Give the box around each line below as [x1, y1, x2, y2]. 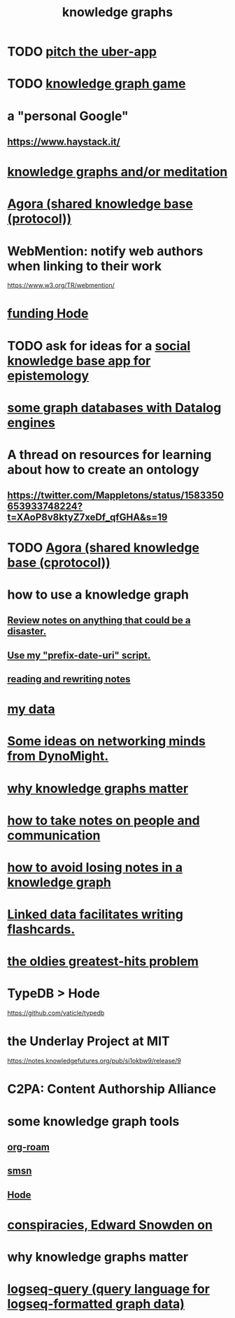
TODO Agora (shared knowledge [7, 540, 200, 555]
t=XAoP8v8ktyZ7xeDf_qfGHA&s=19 [7, 512, 168, 524]
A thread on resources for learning [7, 447, 212, 463]
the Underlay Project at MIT [7, 1033, 170, 1049]
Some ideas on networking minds [7, 733, 206, 750]
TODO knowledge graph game [7, 76, 186, 92]
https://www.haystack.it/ [7, 135, 120, 147]
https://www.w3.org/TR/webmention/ [7, 281, 115, 290]
